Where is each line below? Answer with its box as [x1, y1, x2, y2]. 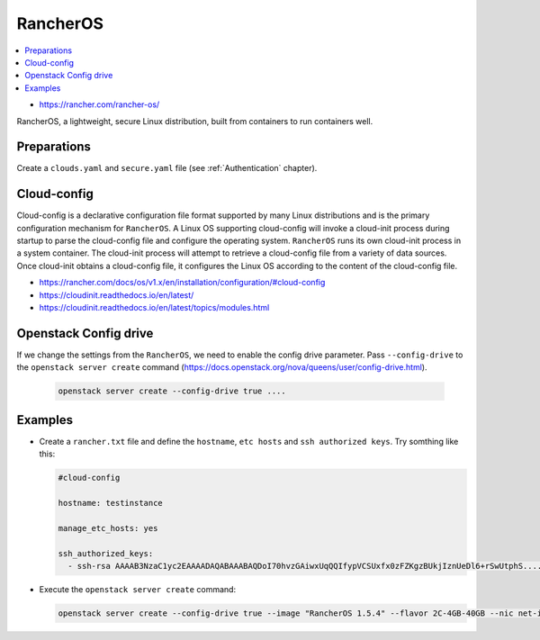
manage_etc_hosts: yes [58, 523, 158, 533]
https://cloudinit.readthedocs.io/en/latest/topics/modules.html [39, 302, 270, 313]
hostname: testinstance [58, 498, 164, 508]
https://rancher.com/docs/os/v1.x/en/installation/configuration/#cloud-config [39, 277, 326, 288]
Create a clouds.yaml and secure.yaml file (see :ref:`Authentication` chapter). [16, 163, 318, 174]
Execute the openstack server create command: [39, 583, 237, 594]
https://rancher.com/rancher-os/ [39, 99, 160, 110]
